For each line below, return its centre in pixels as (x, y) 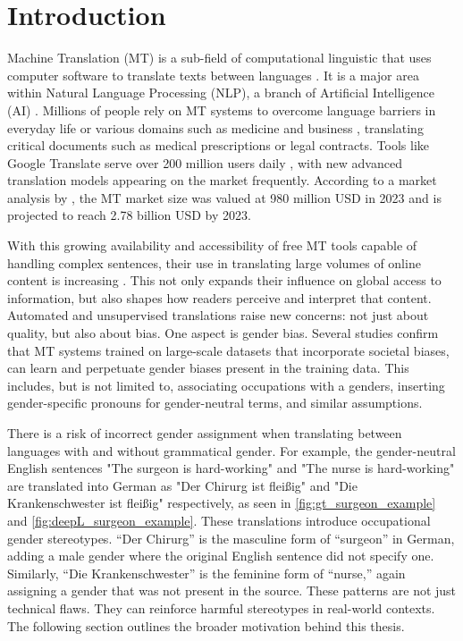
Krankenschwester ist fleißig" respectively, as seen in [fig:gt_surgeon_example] (222, 503)
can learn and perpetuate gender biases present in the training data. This (208, 368)
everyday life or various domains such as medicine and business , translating (215, 127)
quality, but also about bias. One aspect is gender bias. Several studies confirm (223, 333)
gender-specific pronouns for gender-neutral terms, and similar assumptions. (215, 403)
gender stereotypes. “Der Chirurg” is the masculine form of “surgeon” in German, (231, 538)
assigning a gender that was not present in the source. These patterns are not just (232, 590)
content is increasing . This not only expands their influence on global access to (224, 280)
